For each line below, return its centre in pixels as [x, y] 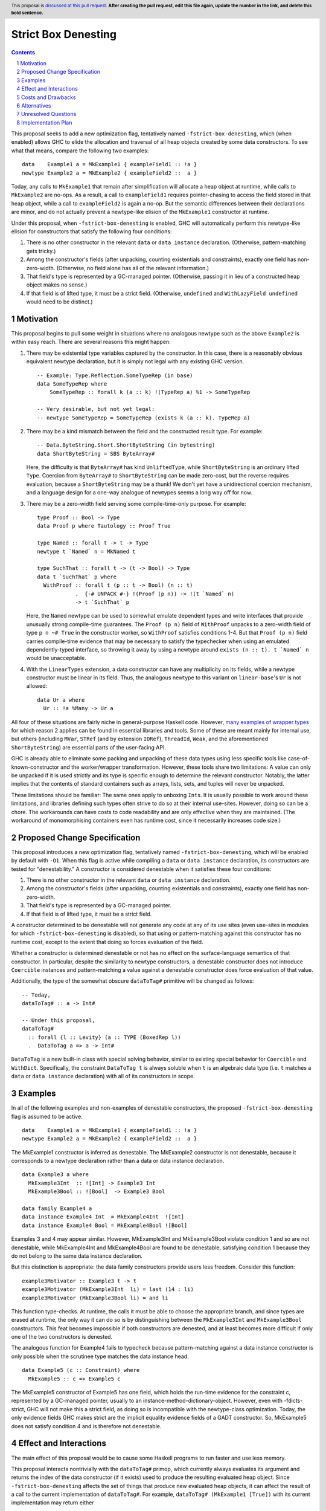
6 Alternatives [34, 105]
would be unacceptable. [56, 658]
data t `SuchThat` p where [77, 577]
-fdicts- [293, 1401]
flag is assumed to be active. [47, 1116]
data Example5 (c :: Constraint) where [81, 1370]
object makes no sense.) [57, 285]
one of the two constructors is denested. [62, 1337]
